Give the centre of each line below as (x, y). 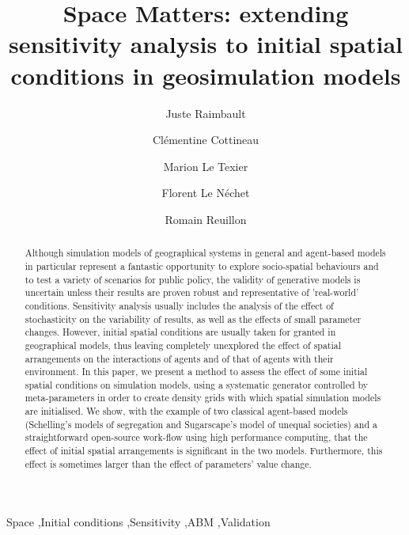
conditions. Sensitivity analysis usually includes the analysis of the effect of (179, 305)
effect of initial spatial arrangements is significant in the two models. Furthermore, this (204, 451)
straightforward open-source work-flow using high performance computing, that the (196, 437)
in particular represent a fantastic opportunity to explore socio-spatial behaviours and (202, 266)
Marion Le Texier (206, 166)
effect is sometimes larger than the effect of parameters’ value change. (168, 463)
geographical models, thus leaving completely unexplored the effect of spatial (183, 345)
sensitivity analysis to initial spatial (206, 44)
